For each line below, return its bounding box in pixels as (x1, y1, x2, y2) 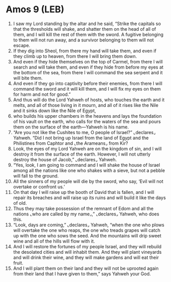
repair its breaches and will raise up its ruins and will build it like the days (13, 194, 166, 201)
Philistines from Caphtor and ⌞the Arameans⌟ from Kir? (13, 140, 128, 146)
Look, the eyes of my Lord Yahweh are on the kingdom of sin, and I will (13, 145, 162, 151)
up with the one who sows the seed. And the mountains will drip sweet (13, 232, 162, 238)
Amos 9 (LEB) (6, 4, 65, 15)
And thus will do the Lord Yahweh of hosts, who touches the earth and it (13, 96, 165, 103)
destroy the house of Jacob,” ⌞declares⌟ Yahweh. (13, 156, 117, 162)
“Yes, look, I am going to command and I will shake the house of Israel (13, 162, 160, 168)
